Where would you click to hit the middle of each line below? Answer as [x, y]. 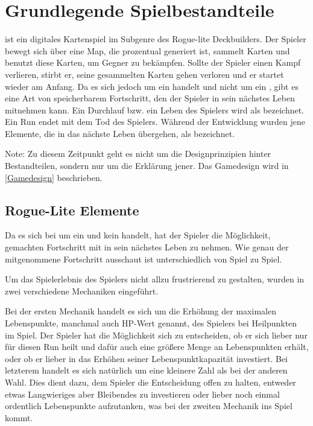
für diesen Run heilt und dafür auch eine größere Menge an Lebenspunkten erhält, [157, 347]
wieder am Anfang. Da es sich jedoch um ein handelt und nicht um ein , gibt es [152, 86]
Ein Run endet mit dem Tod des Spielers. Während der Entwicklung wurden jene [155, 122]
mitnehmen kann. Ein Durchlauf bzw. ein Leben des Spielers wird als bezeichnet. [155, 110]
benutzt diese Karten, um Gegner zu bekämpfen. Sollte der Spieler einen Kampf [153, 62]
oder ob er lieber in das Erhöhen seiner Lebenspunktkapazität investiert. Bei [146, 358]
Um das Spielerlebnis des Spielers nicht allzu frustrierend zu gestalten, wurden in [155, 279]
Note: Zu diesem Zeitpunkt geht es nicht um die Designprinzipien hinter [138, 154]
